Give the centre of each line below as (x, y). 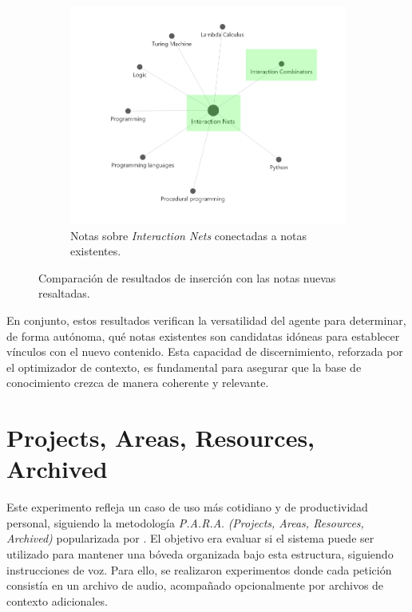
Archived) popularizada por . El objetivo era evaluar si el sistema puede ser (190, 538)
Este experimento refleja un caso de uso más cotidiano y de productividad (187, 507)
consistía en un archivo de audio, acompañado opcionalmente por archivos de (195, 585)
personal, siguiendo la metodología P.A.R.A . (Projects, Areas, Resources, (185, 522)
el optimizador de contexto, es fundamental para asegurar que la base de (184, 367)
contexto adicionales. (57, 600)
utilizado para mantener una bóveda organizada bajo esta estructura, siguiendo (200, 554)
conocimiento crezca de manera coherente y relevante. (138, 383)
